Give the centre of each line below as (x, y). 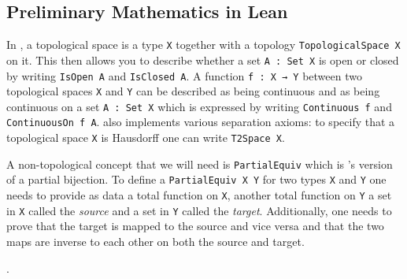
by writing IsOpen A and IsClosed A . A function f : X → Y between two (184, 75)
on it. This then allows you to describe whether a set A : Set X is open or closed (203, 60)
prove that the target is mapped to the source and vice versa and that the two (195, 226)
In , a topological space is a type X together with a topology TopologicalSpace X (203, 45)
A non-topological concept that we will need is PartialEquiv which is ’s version (200, 164)
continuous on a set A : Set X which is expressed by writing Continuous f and (199, 106)
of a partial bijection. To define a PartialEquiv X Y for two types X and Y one (196, 179)
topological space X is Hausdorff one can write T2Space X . (146, 138)
